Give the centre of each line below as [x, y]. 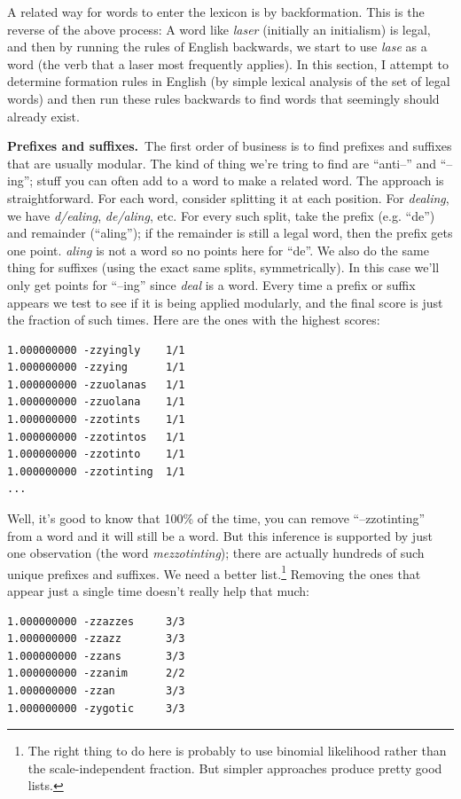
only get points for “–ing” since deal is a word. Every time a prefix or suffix [211, 284]
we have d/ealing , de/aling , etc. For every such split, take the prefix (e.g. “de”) [221, 215]
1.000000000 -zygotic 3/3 [96, 708]
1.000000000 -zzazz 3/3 [96, 639]
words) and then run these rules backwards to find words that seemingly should [223, 98]
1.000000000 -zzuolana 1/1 [96, 402]
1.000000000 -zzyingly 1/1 [96, 350]
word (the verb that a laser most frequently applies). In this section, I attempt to [228, 63]
